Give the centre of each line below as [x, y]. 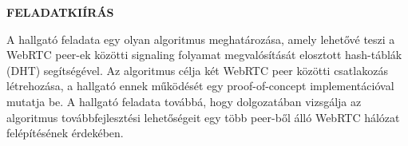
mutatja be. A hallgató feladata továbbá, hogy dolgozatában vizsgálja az [184, 101]
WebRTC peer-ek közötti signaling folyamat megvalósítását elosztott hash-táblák [204, 55]
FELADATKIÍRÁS [60, 12]
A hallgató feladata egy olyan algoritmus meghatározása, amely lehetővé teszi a [201, 39]
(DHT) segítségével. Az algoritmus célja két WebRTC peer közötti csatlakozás [197, 70]
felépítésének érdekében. [65, 133]
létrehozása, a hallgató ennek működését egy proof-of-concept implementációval [200, 86]
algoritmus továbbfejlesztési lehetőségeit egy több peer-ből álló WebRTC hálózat [203, 117]
